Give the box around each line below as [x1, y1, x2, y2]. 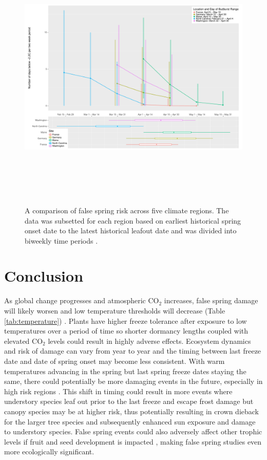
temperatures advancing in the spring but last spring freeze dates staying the [4, 365, 246, 376]
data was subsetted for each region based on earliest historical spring [25, 215, 241, 226]
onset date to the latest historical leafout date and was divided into [25, 225, 237, 236]
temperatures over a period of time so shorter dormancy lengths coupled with [4, 325, 249, 336]
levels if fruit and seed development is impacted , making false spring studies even [4, 436, 262, 447]
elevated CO [4, 335, 43, 346]
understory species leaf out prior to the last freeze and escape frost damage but [4, 396, 254, 407]
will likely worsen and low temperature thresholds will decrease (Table [4, 305, 225, 316]
